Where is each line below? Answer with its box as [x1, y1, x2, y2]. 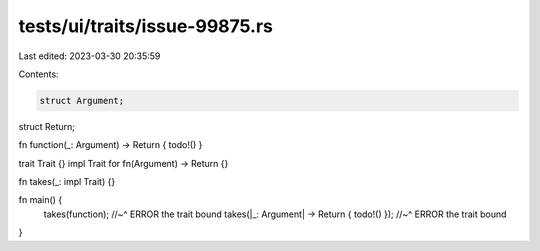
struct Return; [18, 120, 75, 132]
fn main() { [18, 194, 63, 206]
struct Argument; [39, 95, 125, 106]
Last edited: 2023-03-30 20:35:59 [18, 50, 161, 62]
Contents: [18, 68, 59, 80]
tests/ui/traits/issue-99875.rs [18, 15, 274, 37]
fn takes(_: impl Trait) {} [18, 176, 116, 188]
